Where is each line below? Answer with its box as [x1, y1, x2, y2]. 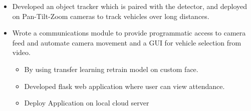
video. [12, 47, 31, 57]
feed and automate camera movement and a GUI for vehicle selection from [12, 37, 241, 47]
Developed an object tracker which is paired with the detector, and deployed [12, 1, 247, 11]
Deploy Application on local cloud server [24, 97, 149, 108]
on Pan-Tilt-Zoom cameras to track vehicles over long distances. [12, 10, 209, 21]
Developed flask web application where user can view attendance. [24, 80, 225, 91]
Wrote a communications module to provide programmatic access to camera [12, 27, 246, 38]
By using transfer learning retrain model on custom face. [24, 63, 198, 74]
